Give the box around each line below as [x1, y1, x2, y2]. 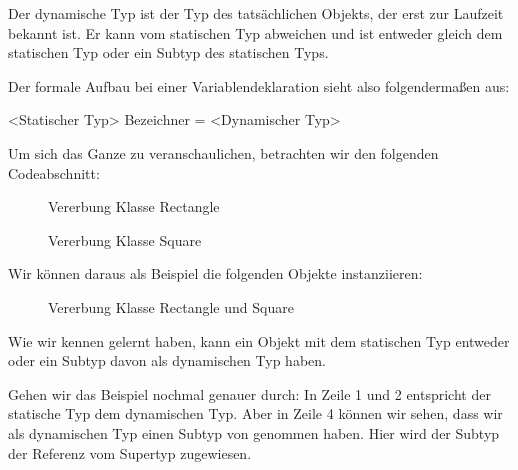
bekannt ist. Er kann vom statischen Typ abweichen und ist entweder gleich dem [8, 22, 503, 43]
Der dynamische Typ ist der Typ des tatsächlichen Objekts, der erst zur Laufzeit [8, 3, 504, 23]
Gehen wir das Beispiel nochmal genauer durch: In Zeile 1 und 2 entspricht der [8, 383, 491, 404]
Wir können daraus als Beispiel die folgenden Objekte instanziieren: [8, 263, 423, 284]
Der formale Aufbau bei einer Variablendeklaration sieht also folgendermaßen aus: [8, 75, 510, 96]
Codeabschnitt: [8, 162, 100, 183]
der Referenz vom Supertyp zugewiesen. [8, 442, 252, 463]
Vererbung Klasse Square [48, 229, 202, 250]
